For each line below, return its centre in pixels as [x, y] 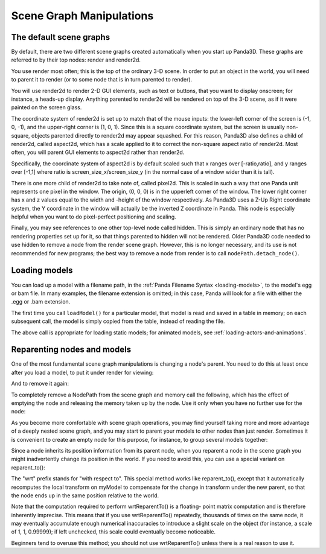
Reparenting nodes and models [71, 350]
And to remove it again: [40, 384]
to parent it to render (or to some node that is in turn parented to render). [102, 80]
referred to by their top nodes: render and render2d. [76, 60]
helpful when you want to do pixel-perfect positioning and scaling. [94, 217]
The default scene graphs [61, 37]
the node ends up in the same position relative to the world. [85, 495]
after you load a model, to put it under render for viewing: [82, 372]
